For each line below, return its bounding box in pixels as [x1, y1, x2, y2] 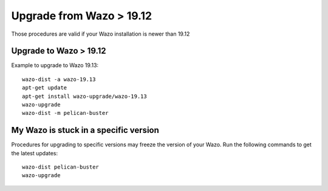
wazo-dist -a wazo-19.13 [22, 76, 96, 83]
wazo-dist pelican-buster [22, 164, 100, 170]
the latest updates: [11, 149, 58, 157]
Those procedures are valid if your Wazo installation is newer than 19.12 [11, 30, 190, 37]
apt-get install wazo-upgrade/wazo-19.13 [22, 92, 147, 100]
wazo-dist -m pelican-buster [22, 109, 109, 117]
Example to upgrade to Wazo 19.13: [11, 62, 99, 69]
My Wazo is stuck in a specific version [11, 125, 159, 135]
